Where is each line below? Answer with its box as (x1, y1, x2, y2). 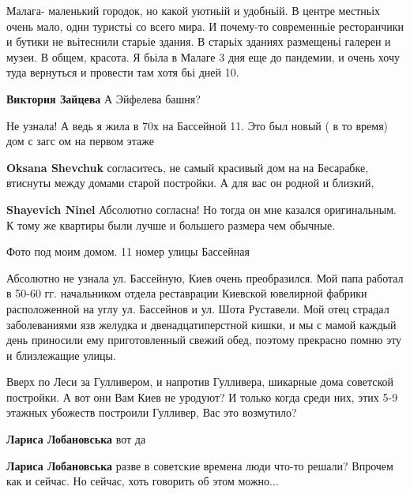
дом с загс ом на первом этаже (6, 133, 154, 149)
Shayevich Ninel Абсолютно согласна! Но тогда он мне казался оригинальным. (6, 200, 397, 217)
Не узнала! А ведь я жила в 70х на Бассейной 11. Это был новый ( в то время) (6, 117, 389, 133)
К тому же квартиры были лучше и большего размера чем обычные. (6, 216, 336, 233)
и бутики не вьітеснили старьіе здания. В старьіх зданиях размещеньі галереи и (6, 33, 391, 50)
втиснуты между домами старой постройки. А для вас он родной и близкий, (6, 174, 374, 191)
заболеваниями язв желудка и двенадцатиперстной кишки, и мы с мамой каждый (6, 316, 397, 332)
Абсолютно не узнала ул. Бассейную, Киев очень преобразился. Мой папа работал (6, 269, 404, 286)
